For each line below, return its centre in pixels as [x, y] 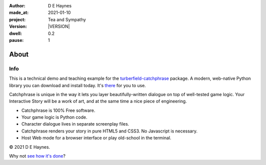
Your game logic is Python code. [54, 117]
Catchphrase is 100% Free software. [58, 110]
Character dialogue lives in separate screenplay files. [75, 124]
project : [17, 19]
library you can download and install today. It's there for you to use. [78, 85]
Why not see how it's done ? [37, 156]
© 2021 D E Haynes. [30, 147]
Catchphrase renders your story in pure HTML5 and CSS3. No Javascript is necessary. [110, 131]
